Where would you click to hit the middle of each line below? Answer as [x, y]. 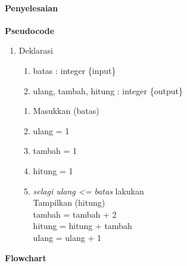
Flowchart [26, 257]
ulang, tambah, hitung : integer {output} [108, 90]
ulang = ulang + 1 [67, 237]
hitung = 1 [53, 170]
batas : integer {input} [74, 70]
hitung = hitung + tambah [82, 226]
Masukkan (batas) [66, 111]
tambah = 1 [55, 151]
